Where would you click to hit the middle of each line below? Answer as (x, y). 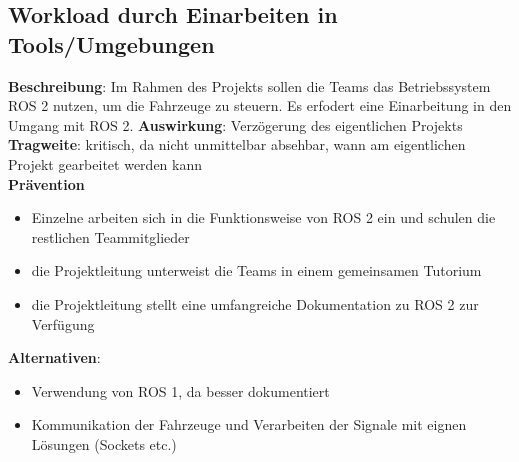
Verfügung (63, 323)
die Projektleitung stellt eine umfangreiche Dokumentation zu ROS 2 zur (255, 303)
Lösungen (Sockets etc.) (104, 443)
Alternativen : (54, 357)
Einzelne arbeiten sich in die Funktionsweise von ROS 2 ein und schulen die (263, 217)
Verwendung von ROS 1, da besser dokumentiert (180, 390)
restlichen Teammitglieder (110, 236)
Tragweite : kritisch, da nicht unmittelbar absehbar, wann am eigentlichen (237, 144)
